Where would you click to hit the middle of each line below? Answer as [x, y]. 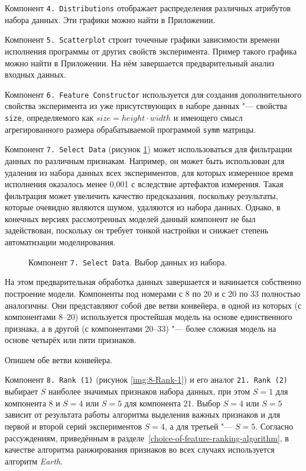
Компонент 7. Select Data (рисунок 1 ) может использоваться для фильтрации [149, 149]
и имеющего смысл [208, 117]
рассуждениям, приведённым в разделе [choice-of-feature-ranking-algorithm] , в [147, 438]
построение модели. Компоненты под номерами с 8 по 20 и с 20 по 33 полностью [153, 293]
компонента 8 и [32, 403]
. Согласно [274, 426]
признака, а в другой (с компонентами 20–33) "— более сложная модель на [141, 328]
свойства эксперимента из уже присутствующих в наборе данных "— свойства [146, 106]
